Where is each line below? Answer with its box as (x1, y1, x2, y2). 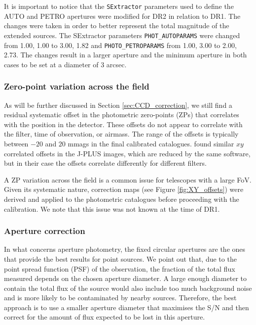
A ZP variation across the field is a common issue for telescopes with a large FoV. (4, 174, 252, 185)
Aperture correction (4, 225, 85, 237)
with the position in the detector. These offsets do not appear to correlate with (4, 119, 243, 129)
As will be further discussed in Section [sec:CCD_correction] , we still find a (4, 99, 232, 110)
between (4, 138, 29, 148)
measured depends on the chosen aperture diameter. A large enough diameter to (4, 273, 247, 283)
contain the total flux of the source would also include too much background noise (4, 282, 252, 293)
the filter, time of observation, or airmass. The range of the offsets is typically (4, 129, 239, 139)
